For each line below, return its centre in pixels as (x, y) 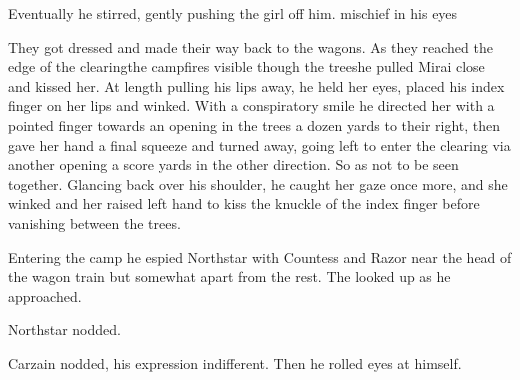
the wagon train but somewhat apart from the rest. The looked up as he (229, 276)
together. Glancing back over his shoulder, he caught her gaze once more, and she (258, 183)
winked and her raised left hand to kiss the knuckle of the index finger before (244, 203)
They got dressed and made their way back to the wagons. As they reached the (250, 46)
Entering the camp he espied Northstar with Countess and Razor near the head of (260, 256)
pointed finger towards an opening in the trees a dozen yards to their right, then (254, 124)
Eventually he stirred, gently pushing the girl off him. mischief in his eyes (233, 13)
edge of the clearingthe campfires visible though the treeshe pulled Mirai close (246, 66)
